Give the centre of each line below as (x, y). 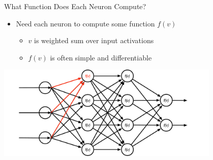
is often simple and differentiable (101, 57)
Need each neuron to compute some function (85, 23)
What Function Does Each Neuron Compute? (75, 6)
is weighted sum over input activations (94, 40)
